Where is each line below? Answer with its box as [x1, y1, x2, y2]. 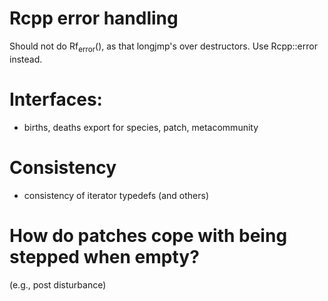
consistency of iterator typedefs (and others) [23, 189, 210, 201]
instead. [9, 53, 43, 65]
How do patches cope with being [9, 224, 288, 247]
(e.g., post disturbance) [9, 278, 107, 291]
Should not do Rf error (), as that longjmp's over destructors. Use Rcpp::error [9, 40, 318, 54]
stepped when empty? [9, 245, 200, 268]
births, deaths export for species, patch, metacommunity [23, 121, 259, 133]
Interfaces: [9, 88, 103, 111]
